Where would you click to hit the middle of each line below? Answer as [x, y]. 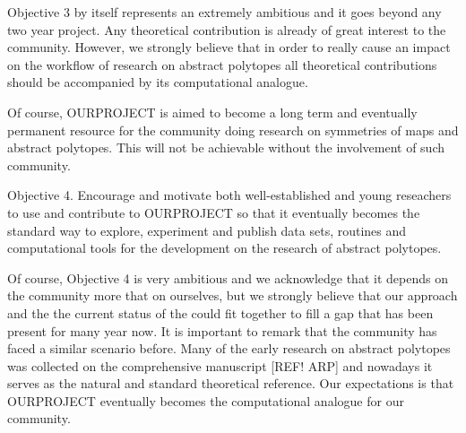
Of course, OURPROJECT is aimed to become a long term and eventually [212, 112]
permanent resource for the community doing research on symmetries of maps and [233, 130]
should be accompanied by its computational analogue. [158, 82]
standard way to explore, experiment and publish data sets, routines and [207, 230]
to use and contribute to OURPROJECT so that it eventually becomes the [214, 212]
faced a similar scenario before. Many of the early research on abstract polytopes [229, 348]
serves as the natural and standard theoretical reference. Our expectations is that [231, 383]
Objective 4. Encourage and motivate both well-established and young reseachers [229, 195]
